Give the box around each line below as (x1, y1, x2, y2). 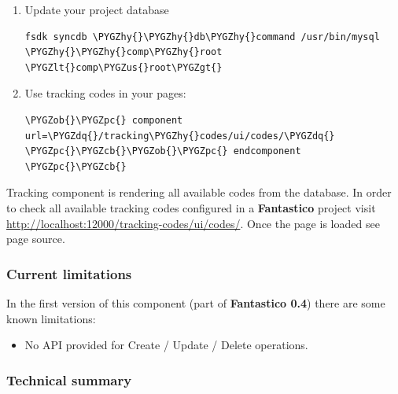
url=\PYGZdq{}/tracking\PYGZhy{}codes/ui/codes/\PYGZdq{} (24, 130, 335, 142)
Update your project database (24, 2, 169, 17)
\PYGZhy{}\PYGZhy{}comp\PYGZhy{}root (24, 46, 223, 58)
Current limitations (6, 263, 132, 283)
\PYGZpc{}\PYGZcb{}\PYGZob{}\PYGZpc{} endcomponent (24, 145, 301, 157)
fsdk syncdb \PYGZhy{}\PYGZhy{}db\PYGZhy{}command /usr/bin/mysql (24, 31, 380, 42)
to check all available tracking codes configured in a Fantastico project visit (6, 199, 376, 215)
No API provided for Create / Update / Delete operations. (24, 337, 308, 353)
